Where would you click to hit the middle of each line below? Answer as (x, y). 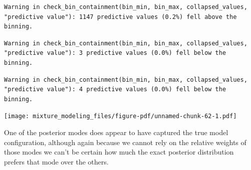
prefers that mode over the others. (56, 161)
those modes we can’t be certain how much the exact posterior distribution (119, 152)
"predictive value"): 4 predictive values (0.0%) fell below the (115, 89)
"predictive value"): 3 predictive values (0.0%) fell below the (115, 53)
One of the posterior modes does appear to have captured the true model (116, 132)
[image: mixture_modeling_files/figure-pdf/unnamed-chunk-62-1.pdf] (120, 116)
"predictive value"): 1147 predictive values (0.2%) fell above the (120, 17)
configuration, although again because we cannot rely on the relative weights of (125, 142)
